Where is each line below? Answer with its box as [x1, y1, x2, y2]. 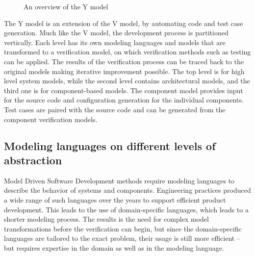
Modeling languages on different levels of [4, 138, 216, 153]
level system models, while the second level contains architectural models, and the [4, 76, 250, 86]
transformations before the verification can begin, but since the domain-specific [4, 223, 242, 233]
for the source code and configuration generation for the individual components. [4, 95, 244, 105]
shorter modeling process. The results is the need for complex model [4, 214, 209, 224]
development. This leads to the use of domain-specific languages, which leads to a [4, 204, 249, 214]
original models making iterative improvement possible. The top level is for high [4, 66, 245, 76]
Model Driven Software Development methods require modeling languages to [4, 175, 235, 185]
